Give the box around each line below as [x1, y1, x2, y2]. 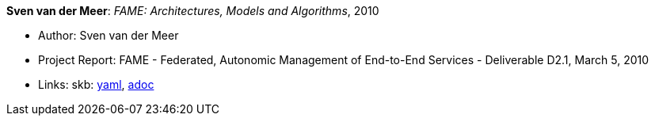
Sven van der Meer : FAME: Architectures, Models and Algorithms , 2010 [6, 4, 379, 17]
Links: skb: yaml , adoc [38, 78, 154, 91]
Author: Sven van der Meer [38, 29, 179, 42]
